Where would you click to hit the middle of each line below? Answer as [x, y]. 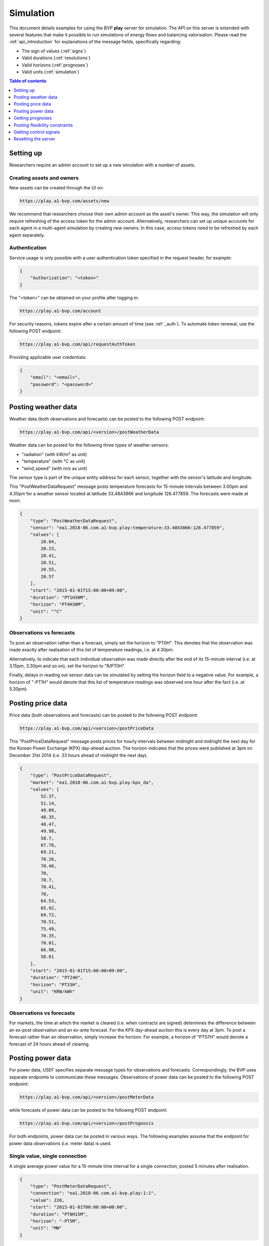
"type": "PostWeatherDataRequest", [73, 521]
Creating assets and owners [44, 178]
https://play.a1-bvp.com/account [61, 311]
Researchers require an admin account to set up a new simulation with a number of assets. [102, 165]
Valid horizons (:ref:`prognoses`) [55, 65]
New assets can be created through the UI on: [57, 188]
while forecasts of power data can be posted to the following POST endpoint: [88, 1110]
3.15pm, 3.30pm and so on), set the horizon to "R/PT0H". [67, 666]
